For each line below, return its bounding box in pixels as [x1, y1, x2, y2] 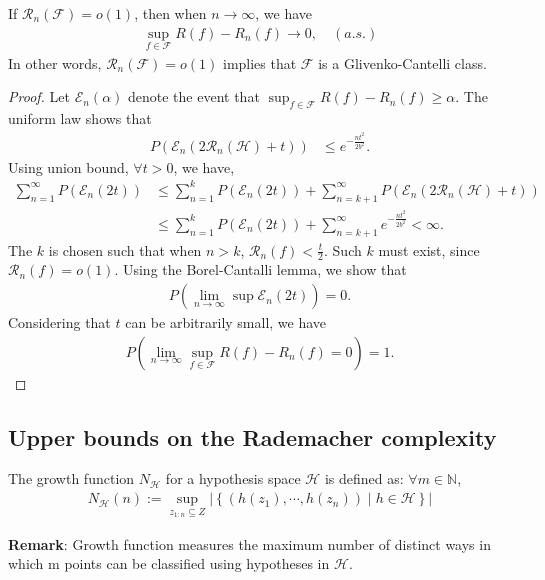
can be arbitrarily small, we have [125, 312, 327, 333]
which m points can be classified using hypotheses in [8, 553, 330, 574]
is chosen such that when [48, 239, 202, 260]
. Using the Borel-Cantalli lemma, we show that [114, 259, 407, 280]
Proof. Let [8, 86, 70, 107]
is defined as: [324, 468, 404, 489]
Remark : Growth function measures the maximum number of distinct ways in [8, 533, 491, 554]
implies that [222, 52, 297, 73]
